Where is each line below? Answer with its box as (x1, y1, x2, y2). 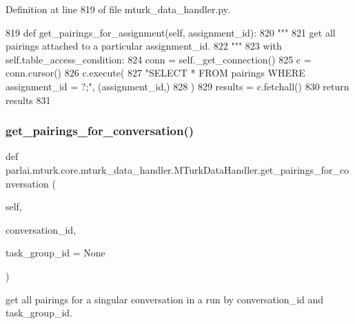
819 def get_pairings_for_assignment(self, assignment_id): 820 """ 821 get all (6, 25, 336, 39)
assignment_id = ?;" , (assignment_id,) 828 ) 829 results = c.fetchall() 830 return (6, 79, 349, 93)
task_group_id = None (6, 245, 105, 260)
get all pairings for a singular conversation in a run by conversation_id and (6, 292, 324, 306)
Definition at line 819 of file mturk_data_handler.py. (6, 2, 230, 16)
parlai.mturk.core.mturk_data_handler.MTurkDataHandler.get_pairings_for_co (6, 162, 349, 176)
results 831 (6, 92, 51, 107)
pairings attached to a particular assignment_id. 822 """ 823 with (6, 39, 282, 53)
